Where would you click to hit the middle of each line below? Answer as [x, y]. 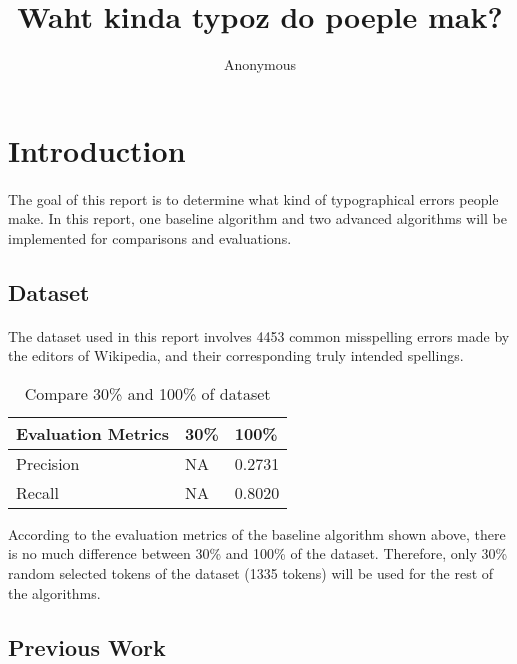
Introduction [97, 149]
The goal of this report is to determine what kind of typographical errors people [253, 198]
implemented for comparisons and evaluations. [150, 237]
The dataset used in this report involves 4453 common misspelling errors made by [259, 335]
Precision [48, 463]
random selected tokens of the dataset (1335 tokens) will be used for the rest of [251, 573]
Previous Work [87, 646]
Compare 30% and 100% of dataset [147, 393]
